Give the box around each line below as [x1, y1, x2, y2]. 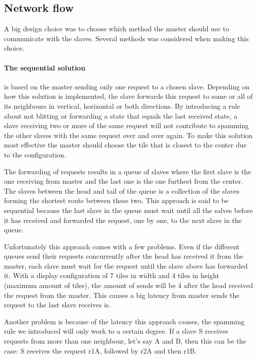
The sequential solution [4, 62, 85, 72]
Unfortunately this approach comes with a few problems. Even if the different [4, 241, 240, 251]
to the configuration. [4, 149, 66, 159]
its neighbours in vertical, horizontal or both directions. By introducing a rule [4, 100, 240, 111]
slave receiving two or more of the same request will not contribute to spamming [4, 120, 249, 131]
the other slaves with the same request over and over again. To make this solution [4, 130, 253, 140]
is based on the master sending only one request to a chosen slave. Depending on [4, 81, 250, 91]
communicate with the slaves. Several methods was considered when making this [4, 33, 249, 43]
